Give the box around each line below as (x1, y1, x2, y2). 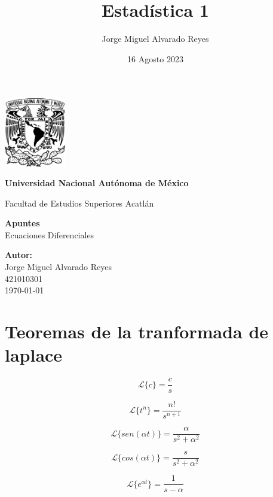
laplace (5, 343, 63, 367)
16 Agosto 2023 (127, 52, 183, 65)
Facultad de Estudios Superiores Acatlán (5, 196, 154, 209)
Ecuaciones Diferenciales (5, 228, 94, 241)
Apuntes (5, 217, 40, 229)
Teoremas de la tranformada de (5, 319, 269, 344)
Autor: (5, 249, 33, 261)
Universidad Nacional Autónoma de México (5, 177, 189, 189)
